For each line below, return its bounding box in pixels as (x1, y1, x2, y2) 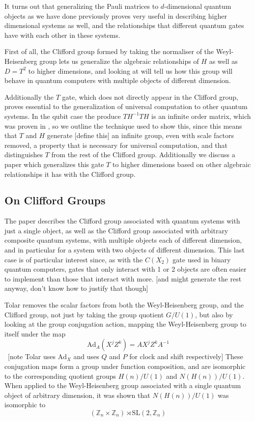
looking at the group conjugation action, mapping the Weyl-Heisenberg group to (4, 319, 247, 329)
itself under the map (4, 328, 66, 338)
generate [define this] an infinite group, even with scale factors (47, 130, 234, 140)
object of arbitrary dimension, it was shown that (4, 390, 150, 400)
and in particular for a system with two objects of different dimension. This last (4, 245, 245, 255)
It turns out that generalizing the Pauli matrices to (4, 1, 159, 11)
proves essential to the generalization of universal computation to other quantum (4, 101, 248, 112)
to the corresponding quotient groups (4, 370, 116, 381)
